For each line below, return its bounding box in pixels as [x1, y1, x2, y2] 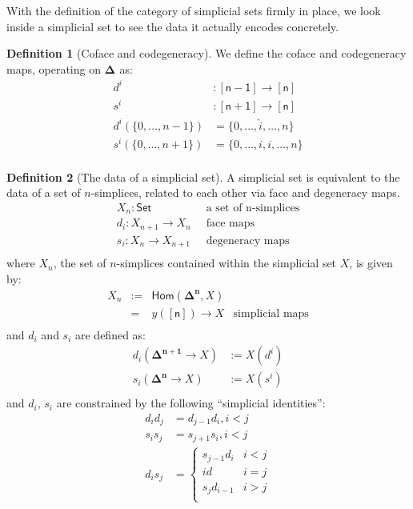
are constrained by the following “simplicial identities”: [56, 395, 326, 411]
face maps [206, 218, 255, 230]
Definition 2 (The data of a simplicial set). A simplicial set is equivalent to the [6, 168, 400, 185]
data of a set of [6, 184, 81, 201]
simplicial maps [233, 307, 309, 319]
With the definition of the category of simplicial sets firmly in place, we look [6, 2, 381, 18]
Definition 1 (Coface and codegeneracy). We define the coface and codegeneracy [6, 45, 407, 62]
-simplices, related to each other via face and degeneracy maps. [90, 184, 400, 201]
